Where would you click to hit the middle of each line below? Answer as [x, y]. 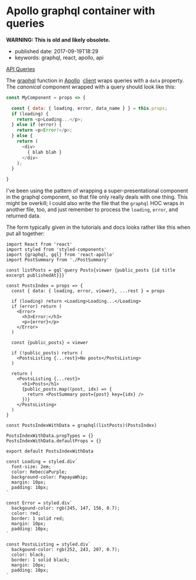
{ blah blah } [45, 152]
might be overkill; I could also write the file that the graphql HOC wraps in [95, 203]
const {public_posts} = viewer [50, 343]
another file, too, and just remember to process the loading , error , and [92, 210]
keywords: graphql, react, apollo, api [59, 57]
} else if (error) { [37, 125]
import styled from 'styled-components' [57, 250]
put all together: [25, 234]
